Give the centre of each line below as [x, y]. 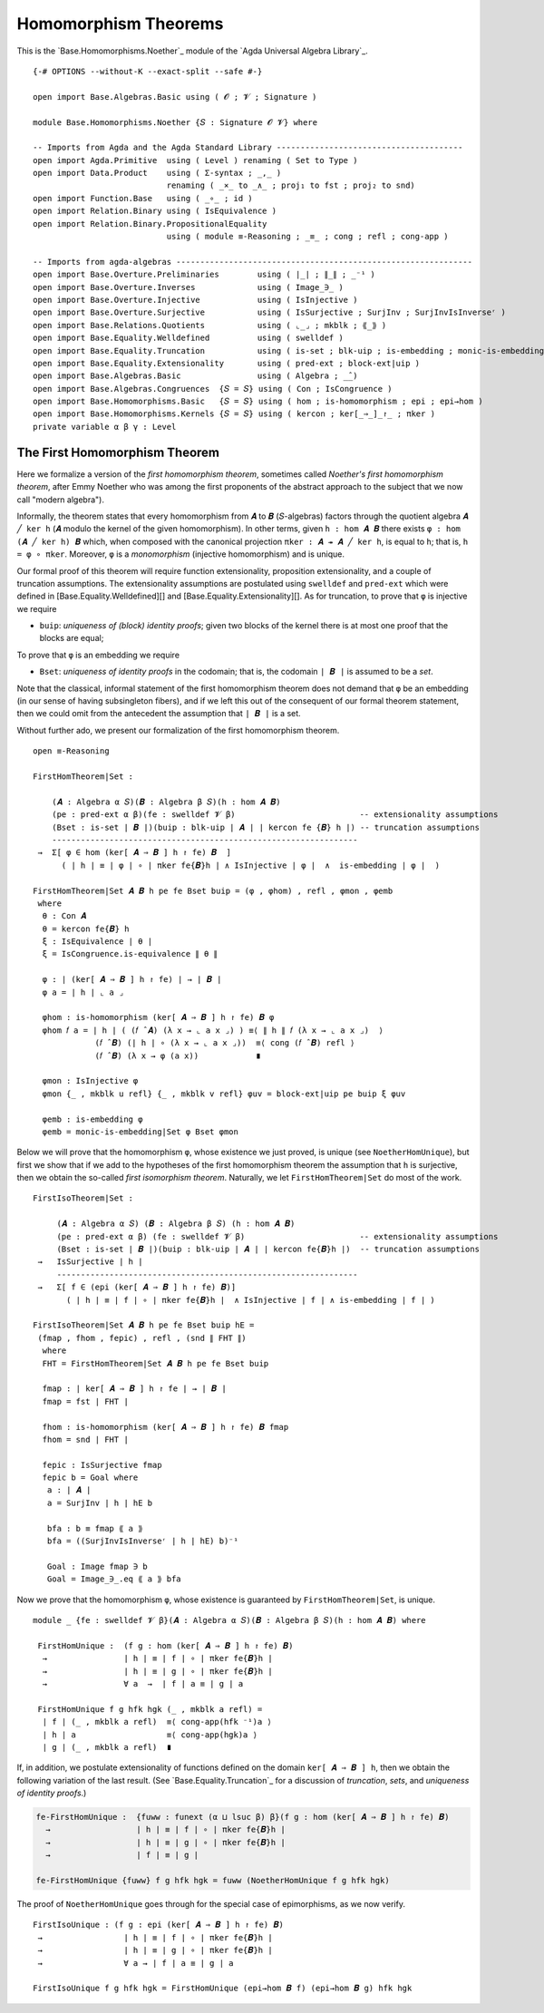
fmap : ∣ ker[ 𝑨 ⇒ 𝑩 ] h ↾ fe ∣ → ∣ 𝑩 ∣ [134, 1389]
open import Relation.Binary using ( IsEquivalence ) [155, 211]
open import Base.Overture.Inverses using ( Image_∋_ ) [188, 287]
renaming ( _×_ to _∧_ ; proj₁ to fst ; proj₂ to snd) [291, 185]
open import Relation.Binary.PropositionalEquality [150, 224]
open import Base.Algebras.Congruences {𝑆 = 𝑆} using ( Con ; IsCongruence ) [213, 389]
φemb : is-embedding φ [92, 1119]
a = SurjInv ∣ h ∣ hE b [100, 1502]
